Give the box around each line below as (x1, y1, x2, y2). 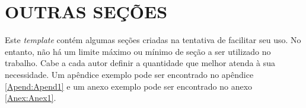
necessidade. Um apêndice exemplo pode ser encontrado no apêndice (5, 68, 254, 80)
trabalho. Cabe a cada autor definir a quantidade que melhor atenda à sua (5, 57, 276, 69)
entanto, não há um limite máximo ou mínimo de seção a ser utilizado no (5, 45, 271, 57)
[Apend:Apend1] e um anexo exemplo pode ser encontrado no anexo (5, 80, 253, 92)
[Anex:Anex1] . (5, 91, 56, 104)
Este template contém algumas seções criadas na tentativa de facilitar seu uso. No (5, 34, 301, 46)
